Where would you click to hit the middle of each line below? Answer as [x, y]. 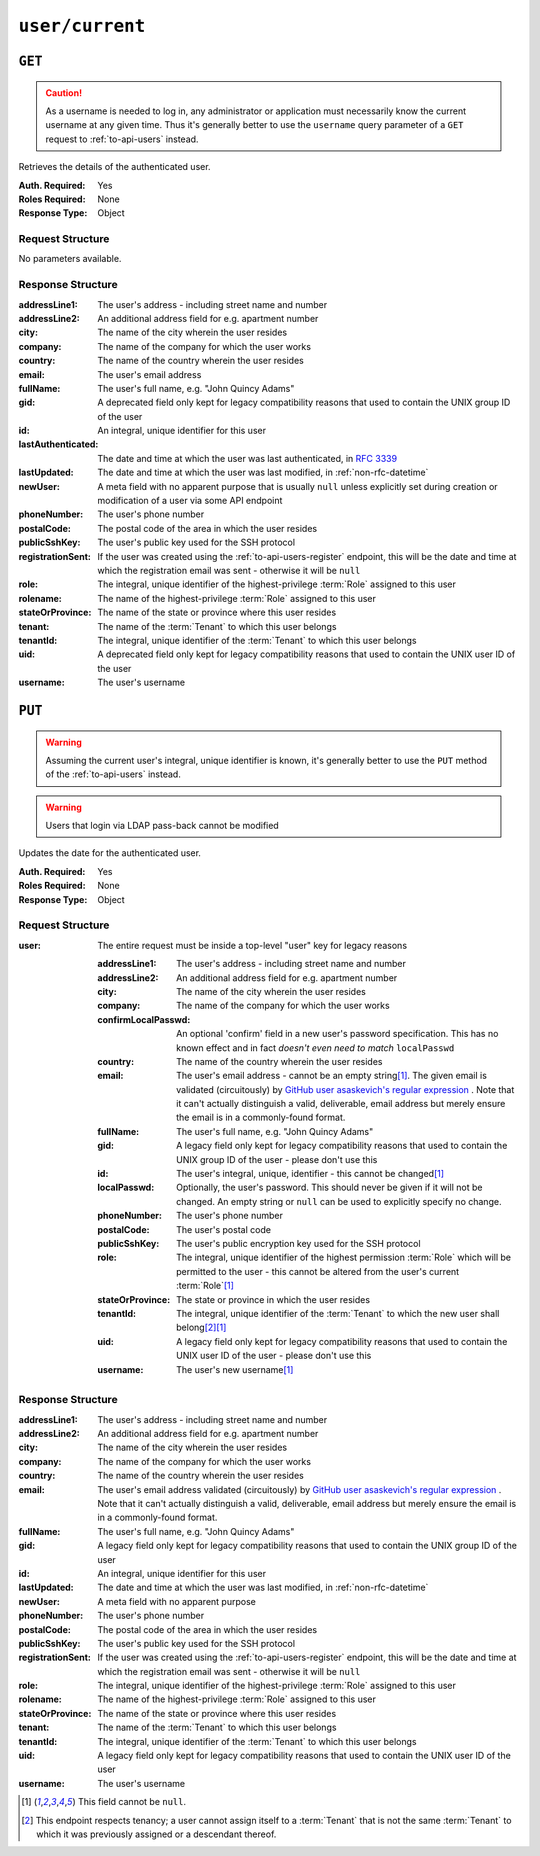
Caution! [64, 92]
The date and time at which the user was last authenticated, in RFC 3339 [247, 458]
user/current [82, 26]
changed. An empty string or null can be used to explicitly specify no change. [339, 1201]
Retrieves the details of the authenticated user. [114, 167]
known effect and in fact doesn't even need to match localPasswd [315, 1047]
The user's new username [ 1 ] [235, 1369]
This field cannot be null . [132, 1802]
